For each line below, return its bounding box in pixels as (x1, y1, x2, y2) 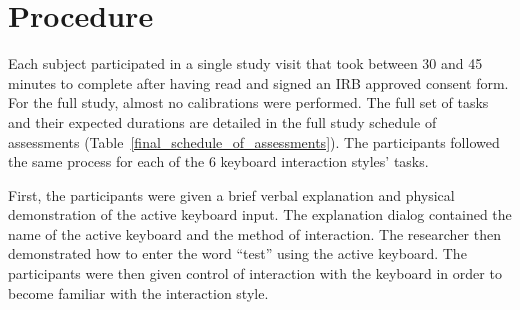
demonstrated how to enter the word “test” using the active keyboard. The (8, 243, 467, 264)
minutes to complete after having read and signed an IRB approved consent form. (8, 72, 509, 93)
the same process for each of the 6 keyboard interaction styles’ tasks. (8, 151, 429, 172)
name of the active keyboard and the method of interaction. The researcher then (8, 223, 501, 244)
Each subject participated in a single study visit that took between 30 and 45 (8, 53, 483, 74)
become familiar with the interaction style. (8, 282, 269, 303)
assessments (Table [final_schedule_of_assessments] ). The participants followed (8, 131, 500, 152)
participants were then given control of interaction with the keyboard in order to (8, 263, 502, 284)
